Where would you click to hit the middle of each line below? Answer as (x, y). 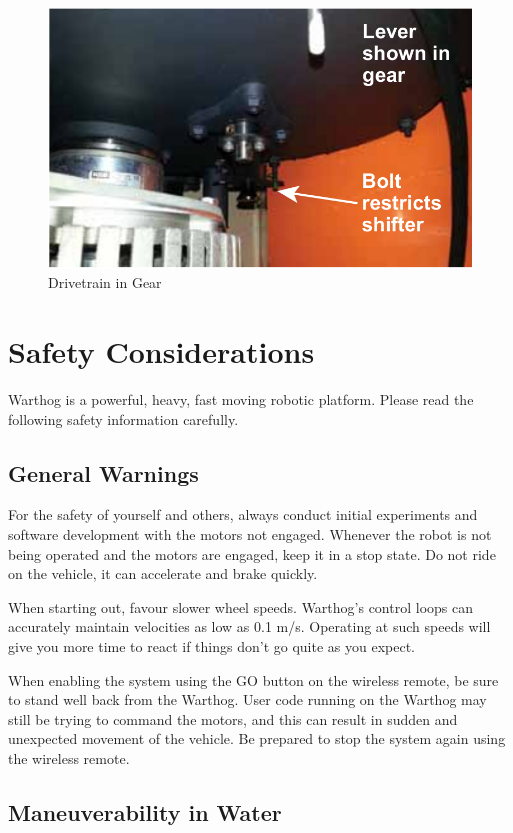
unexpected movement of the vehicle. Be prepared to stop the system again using (257, 738)
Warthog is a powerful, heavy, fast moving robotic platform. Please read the (241, 399)
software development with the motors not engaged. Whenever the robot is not (250, 534)
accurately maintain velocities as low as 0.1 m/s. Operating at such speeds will (249, 626)
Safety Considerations (161, 351)
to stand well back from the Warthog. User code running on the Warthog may (247, 699)
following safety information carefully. (123, 418)
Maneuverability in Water (145, 811)
